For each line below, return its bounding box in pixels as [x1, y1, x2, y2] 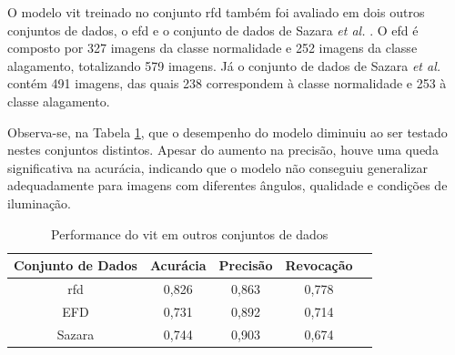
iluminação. [7, 193, 72, 212]
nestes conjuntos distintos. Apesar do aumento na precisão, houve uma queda [7, 140, 439, 159]
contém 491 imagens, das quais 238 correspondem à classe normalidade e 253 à [7, 74, 447, 93]
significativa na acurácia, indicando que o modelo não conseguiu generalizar [7, 157, 428, 177]
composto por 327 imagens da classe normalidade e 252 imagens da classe [7, 38, 418, 57]
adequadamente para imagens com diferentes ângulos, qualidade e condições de [7, 176, 448, 195]
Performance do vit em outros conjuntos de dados [51, 224, 329, 243]
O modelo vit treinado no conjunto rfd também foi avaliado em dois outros [7, 3, 425, 21]
